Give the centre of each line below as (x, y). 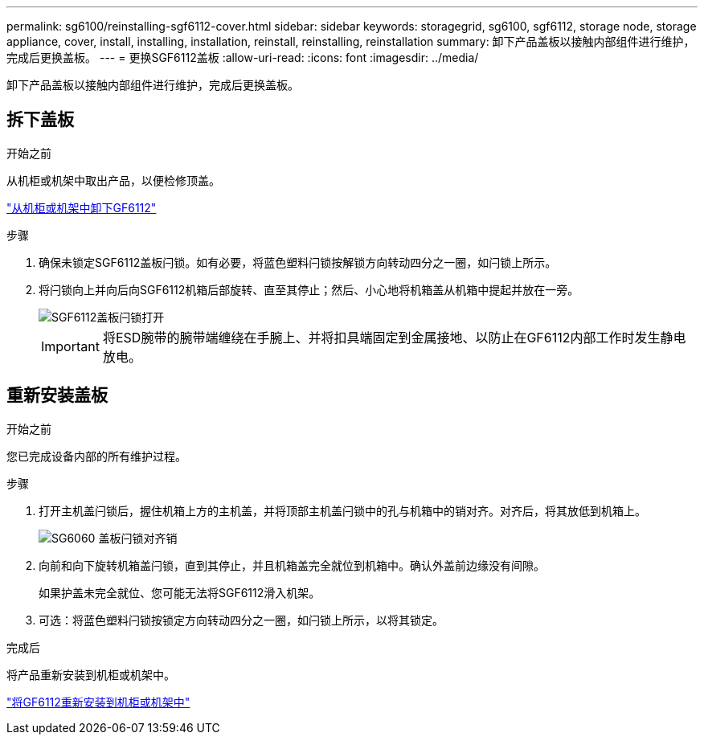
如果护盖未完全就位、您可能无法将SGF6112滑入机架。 (180, 592)
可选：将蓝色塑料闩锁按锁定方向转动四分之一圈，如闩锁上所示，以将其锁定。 (241, 620)
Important (70, 346)
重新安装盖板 (57, 395)
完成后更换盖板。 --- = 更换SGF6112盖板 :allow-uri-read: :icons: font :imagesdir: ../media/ (243, 57)
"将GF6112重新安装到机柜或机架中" (98, 702)
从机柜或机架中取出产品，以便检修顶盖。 (113, 180)
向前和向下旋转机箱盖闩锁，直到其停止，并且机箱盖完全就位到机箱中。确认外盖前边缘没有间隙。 (292, 565)
